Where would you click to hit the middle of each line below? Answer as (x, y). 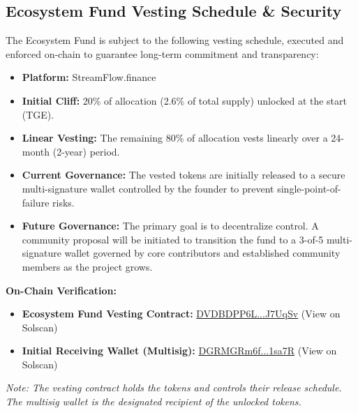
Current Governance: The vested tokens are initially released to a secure (184, 175)
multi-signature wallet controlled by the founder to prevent (148, 188)
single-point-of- (309, 188)
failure (36, 202)
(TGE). (38, 114)
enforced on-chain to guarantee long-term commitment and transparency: (162, 53)
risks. (64, 202)
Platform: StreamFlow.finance (89, 77)
